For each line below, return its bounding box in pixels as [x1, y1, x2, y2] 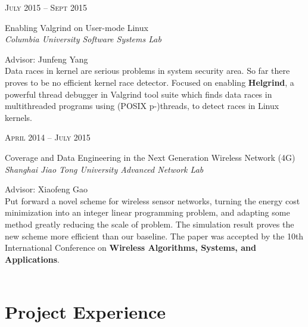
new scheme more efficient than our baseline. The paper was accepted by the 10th [5, 229, 304, 242]
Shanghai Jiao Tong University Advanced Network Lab [5, 163, 204, 175]
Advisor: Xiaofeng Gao [5, 183, 88, 195]
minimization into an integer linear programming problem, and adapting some [5, 206, 290, 219]
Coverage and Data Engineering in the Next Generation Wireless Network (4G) [5, 151, 295, 163]
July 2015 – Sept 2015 [5, 1, 87, 13]
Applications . [5, 253, 60, 265]
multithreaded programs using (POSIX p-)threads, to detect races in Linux [5, 99, 279, 112]
